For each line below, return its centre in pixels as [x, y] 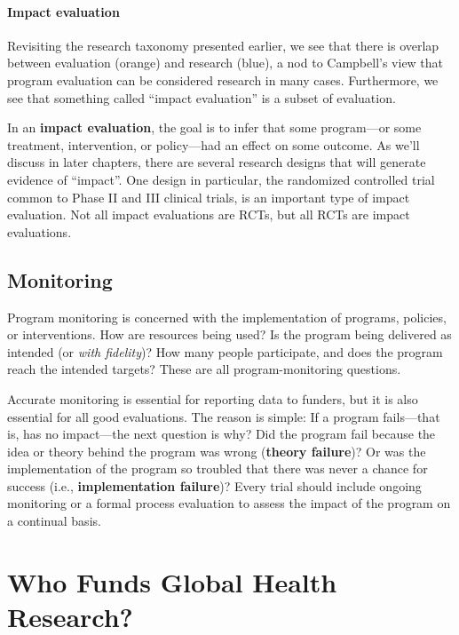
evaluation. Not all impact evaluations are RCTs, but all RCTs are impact [209, 214]
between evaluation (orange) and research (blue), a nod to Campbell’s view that [226, 63]
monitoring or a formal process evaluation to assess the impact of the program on [229, 503]
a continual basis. [54, 521]
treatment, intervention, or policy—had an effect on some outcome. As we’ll [214, 144]
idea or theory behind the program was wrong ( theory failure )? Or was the [217, 451]
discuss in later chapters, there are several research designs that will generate [217, 162]
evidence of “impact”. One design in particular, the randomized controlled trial [221, 179]
